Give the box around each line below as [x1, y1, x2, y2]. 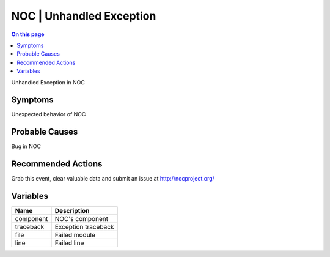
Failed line [54, 239, 84, 247]
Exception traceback [54, 223, 114, 231]
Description [54, 207, 90, 215]
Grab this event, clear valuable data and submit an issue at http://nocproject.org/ [11, 175, 215, 182]
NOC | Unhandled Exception [11, 9, 156, 23]
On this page [11, 31, 45, 38]
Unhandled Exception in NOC [11, 78, 85, 86]
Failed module [54, 231, 96, 239]
